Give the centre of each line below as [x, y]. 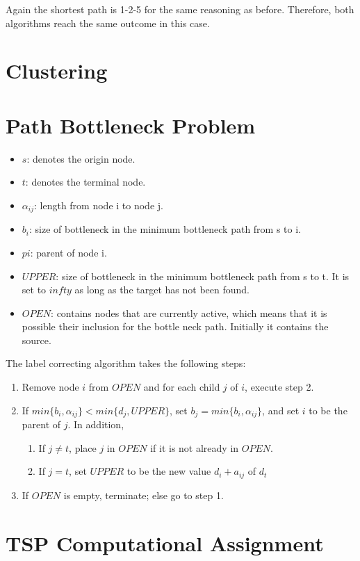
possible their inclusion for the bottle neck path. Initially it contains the [175, 326]
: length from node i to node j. [98, 205]
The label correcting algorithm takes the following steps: [126, 363]
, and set [281, 410]
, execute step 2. [279, 387]
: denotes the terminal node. [85, 182]
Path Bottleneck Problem [131, 125]
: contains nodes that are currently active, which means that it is [189, 312]
